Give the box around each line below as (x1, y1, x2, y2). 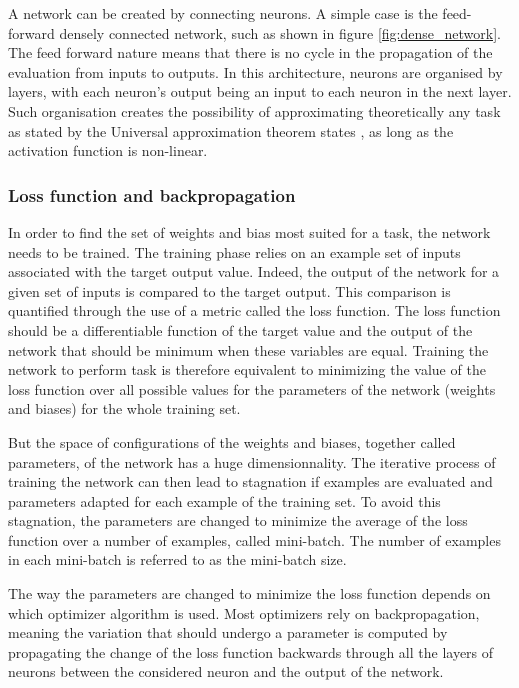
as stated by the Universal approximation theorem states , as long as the (8, 120, 454, 141)
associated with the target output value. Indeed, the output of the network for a (8, 261, 500, 282)
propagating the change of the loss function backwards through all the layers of (8, 641, 494, 662)
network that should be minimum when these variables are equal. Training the (8, 339, 489, 360)
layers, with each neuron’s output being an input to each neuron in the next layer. (8, 81, 512, 102)
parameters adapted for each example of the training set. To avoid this (8, 490, 441, 511)
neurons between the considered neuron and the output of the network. (8, 661, 444, 682)
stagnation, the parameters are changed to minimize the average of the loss (8, 510, 468, 531)
